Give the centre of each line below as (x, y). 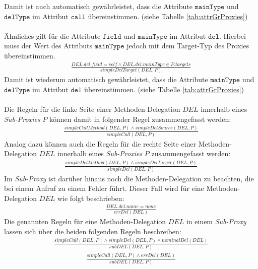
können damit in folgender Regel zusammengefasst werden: (140, 119)
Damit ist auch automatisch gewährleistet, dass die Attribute (98, 6)
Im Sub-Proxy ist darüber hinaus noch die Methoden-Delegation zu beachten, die (129, 178)
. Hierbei (233, 36)
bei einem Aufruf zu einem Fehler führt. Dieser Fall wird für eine (104, 188)
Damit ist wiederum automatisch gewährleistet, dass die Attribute (106, 79)
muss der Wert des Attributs (48, 46)
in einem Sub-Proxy (216, 221)
